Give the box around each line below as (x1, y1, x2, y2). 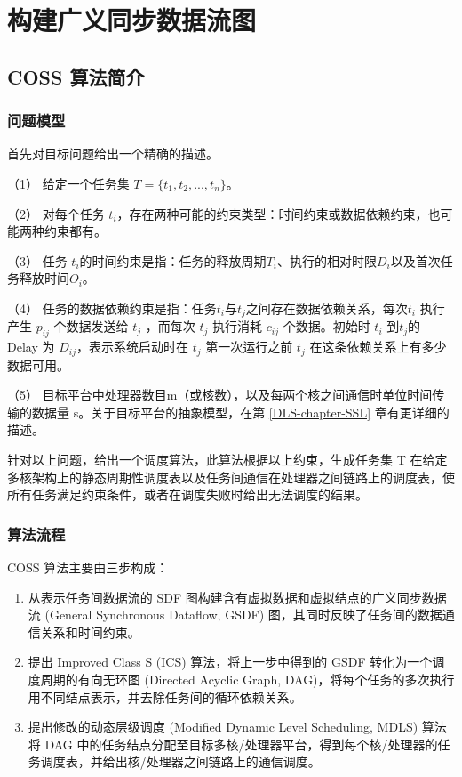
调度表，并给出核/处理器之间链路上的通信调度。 (40, 752, 321, 771)
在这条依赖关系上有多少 (309, 337, 447, 356)
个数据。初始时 (283, 317, 370, 336)
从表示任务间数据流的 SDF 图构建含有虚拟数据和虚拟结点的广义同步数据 (28, 587, 447, 606)
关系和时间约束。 (40, 622, 140, 641)
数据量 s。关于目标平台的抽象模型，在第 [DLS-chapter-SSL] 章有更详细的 (31, 402, 450, 421)
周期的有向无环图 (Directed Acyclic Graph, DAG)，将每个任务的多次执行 (40, 669, 455, 688)
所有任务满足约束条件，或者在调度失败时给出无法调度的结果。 (7, 485, 368, 504)
